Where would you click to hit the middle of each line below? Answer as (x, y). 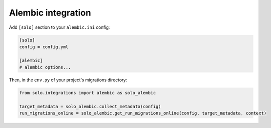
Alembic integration (50, 13)
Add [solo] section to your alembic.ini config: (60, 27)
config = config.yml (44, 47)
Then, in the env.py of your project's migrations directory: (68, 80)
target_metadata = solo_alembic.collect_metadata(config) (90, 106)
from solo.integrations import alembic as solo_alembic (88, 93)
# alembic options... (45, 67)
